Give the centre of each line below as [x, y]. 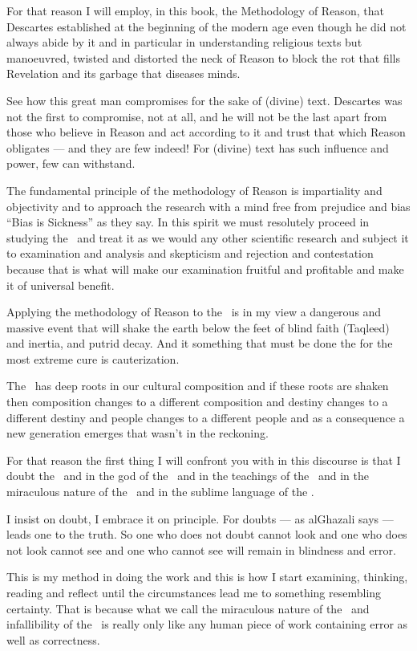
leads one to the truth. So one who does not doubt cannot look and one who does [207, 534]
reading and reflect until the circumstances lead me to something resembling [194, 592]
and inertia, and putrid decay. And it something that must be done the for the [200, 343]
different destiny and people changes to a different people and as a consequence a [206, 417]
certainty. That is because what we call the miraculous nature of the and [188, 608]
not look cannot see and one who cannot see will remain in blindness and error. [201, 549]
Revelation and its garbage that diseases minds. [123, 73]
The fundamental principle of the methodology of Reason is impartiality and [194, 190]
